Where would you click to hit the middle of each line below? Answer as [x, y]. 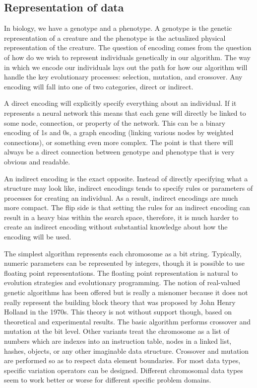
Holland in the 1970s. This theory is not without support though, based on [118, 312]
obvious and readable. [37, 161]
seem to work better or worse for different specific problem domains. [108, 380]
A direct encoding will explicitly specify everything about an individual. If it [120, 103]
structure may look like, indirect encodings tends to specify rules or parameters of [128, 188]
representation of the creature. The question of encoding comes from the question [128, 47]
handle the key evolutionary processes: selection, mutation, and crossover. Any [123, 77]
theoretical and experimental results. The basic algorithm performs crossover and [127, 321]
